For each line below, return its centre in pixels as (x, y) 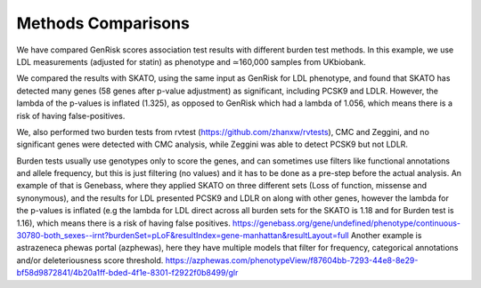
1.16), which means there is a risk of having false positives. (123, 223)
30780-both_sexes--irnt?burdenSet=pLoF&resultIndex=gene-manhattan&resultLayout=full (183, 236)
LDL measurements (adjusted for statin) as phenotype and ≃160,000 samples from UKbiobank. (192, 61)
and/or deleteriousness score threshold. (90, 260)
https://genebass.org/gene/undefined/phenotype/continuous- (346, 223)
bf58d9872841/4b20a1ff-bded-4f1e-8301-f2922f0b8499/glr (127, 273)
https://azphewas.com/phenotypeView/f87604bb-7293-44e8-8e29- (292, 260)
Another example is (386, 236)
